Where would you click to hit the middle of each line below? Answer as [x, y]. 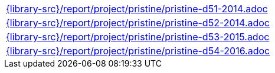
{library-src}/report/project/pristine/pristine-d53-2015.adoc [138, 37]
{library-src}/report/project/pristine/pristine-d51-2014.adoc [137, 9]
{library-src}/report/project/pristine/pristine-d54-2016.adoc [138, 51]
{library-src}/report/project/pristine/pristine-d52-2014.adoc [138, 23]
